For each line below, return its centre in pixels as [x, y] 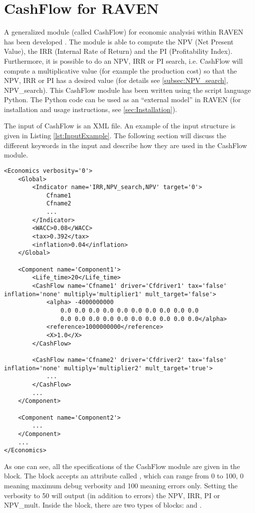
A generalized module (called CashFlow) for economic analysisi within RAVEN [124, 32]
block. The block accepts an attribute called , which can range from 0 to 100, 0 [124, 476]
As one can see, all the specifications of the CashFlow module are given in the [122, 466]
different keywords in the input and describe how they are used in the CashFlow [126, 145]
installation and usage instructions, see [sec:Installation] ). [91, 109]
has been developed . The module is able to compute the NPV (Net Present [119, 41]
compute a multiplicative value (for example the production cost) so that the [121, 70]
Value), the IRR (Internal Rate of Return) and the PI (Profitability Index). [118, 51]
